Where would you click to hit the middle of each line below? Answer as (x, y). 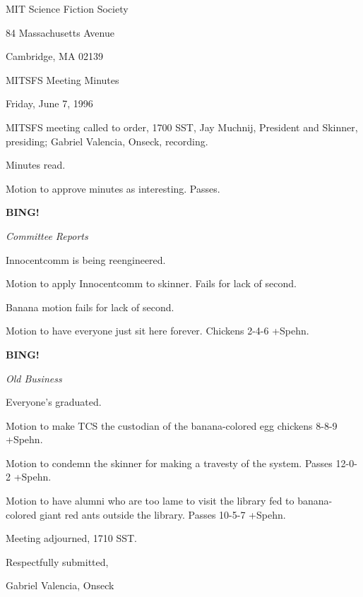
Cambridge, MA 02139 (55, 56)
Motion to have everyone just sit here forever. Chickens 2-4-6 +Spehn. (157, 331)
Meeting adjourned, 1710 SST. (71, 538)
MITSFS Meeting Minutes (63, 79)
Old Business (34, 378)
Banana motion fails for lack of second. (90, 307)
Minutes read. (36, 165)
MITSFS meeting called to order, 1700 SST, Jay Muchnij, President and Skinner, (182, 127)
